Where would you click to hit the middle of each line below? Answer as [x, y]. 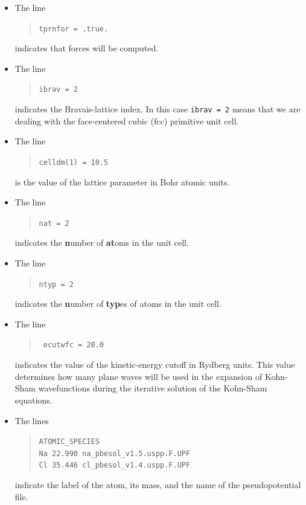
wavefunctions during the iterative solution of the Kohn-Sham [153, 388]
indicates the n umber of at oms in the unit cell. [102, 243]
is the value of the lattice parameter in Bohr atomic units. [122, 182]
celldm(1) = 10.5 [74, 162]
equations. [33, 400]
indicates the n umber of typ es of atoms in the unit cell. [118, 304]
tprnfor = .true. [74, 29]
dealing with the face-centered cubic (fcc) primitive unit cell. [127, 121]
